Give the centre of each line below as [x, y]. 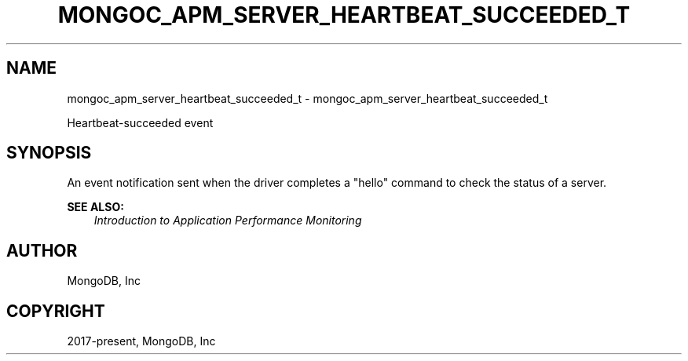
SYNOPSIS [49, 153]
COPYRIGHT [56, 311]
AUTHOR [42, 250]
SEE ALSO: [95, 207]
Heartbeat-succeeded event [140, 122]
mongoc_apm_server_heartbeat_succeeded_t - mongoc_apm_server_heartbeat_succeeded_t [307, 98]
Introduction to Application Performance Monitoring [228, 221]
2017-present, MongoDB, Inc [141, 341]
